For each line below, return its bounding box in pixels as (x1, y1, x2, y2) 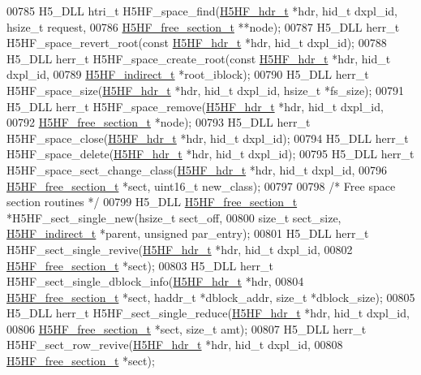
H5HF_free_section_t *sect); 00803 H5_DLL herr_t (6, 256, 273, 274)
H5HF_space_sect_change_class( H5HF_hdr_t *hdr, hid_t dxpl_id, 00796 (6, 161, 388, 178)
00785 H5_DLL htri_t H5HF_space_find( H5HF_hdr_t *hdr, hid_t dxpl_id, (6, 2, 397, 19)
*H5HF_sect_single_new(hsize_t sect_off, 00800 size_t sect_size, (6, 209, 342, 226)
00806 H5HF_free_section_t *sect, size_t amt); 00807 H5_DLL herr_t (6, 320, 367, 337)
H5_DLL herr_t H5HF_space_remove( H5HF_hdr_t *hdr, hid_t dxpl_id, (6, 97, 384, 114)
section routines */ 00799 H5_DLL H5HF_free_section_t (6, 193, 298, 210)
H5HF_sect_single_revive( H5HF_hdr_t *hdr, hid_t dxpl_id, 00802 (6, 240, 353, 257)
